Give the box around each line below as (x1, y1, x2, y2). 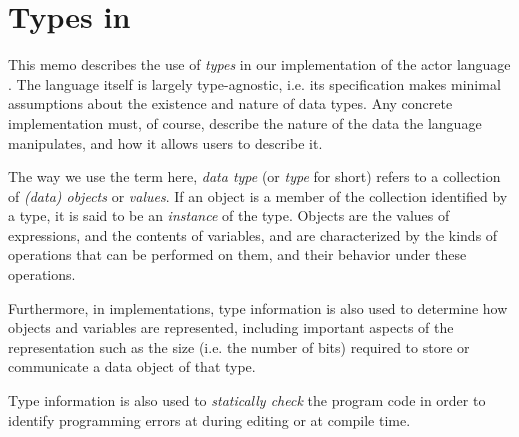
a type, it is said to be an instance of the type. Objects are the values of (8, 205, 450, 226)
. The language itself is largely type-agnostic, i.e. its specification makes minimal (8, 73, 501, 94)
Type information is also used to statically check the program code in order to (8, 390, 486, 411)
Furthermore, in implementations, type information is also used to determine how (8, 297, 508, 318)
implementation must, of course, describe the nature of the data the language (8, 112, 482, 133)
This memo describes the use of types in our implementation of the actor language (8, 54, 511, 75)
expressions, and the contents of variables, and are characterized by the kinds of (8, 224, 498, 245)
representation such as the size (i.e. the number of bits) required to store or (8, 336, 470, 357)
